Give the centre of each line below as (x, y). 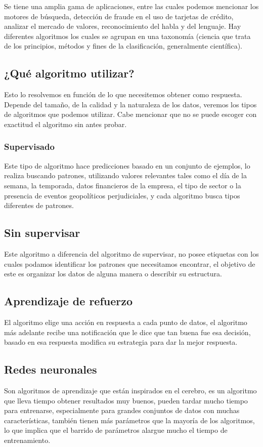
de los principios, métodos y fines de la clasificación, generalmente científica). (123, 46)
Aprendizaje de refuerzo (69, 301)
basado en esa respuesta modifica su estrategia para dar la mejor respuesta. (121, 342)
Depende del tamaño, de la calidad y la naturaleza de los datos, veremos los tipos (130, 104)
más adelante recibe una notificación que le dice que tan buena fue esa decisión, (127, 332)
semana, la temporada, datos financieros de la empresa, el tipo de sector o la (123, 185)
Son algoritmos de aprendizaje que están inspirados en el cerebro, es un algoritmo (130, 390)
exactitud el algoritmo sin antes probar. (65, 124)
